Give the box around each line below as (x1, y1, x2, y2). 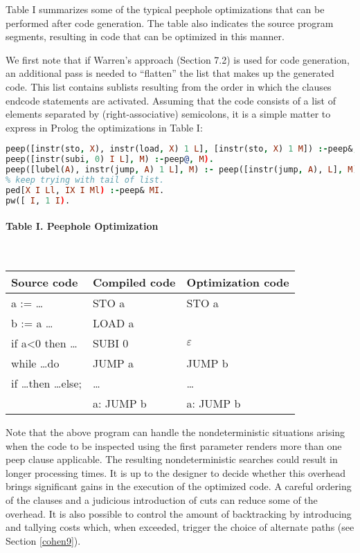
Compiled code (92, 273, 176, 290)
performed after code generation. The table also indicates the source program (6, 15, 334, 30)
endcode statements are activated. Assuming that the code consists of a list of (6, 93, 336, 107)
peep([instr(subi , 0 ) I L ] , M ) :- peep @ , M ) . (6, 154, 214, 165)
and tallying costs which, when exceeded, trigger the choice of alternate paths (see (6, 520, 354, 534)
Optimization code (186, 273, 289, 290)
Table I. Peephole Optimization (6, 219, 159, 233)
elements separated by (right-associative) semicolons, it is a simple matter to (6, 107, 331, 121)
